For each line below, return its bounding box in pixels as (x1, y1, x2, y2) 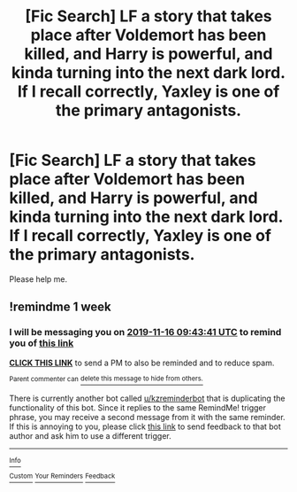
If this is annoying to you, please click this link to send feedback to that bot (9, 421, 281, 432)
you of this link (9, 337, 74, 349)
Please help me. (9, 273, 68, 285)
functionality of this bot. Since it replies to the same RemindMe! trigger (9, 402, 267, 413)
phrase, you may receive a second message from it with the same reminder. (9, 412, 286, 423)
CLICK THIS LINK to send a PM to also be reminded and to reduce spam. (9, 357, 275, 368)
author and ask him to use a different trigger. (9, 431, 171, 441)
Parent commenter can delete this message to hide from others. (9, 374, 203, 383)
